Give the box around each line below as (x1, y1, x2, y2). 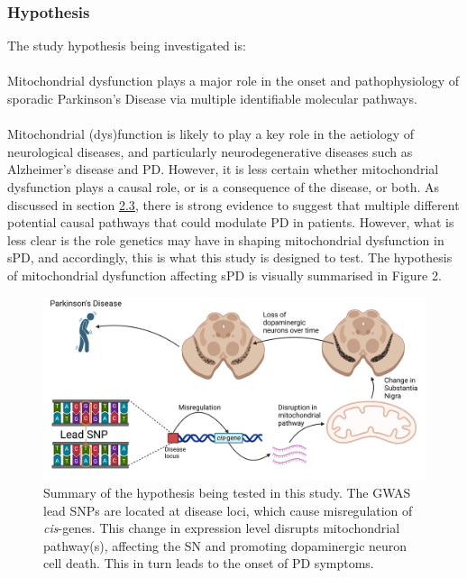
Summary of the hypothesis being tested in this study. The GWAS (43, 483, 411, 502)
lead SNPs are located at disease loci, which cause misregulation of (43, 500, 413, 519)
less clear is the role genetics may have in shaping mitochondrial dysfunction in (7, 230, 444, 249)
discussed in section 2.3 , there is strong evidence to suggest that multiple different (7, 195, 460, 214)
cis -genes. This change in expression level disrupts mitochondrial (43, 518, 400, 537)
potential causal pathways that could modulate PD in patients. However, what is (7, 213, 454, 232)
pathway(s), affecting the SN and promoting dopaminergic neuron (43, 536, 407, 555)
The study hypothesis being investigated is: (7, 36, 246, 55)
